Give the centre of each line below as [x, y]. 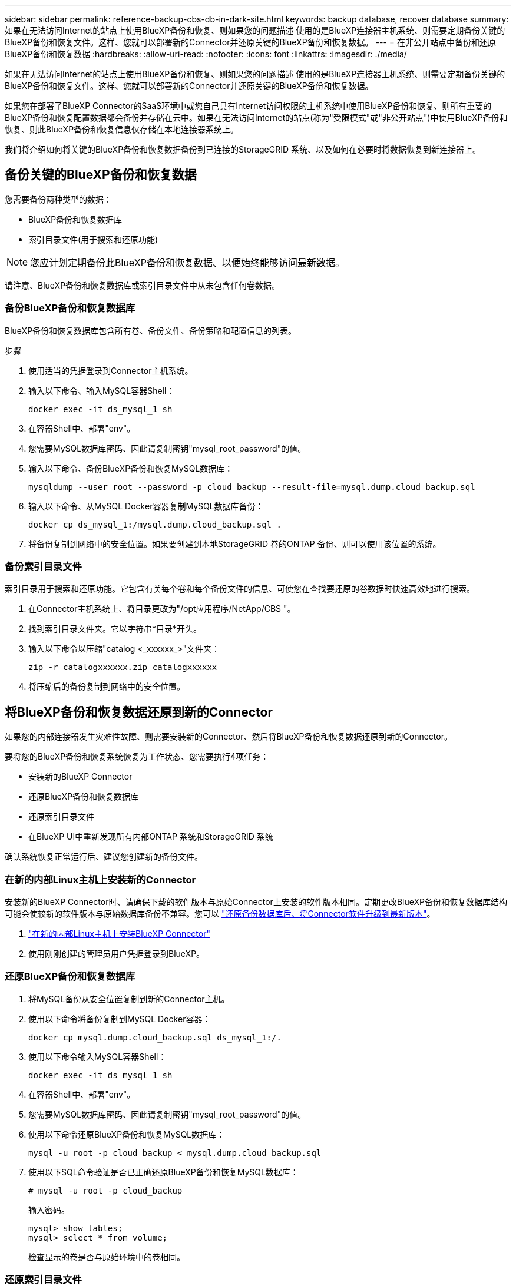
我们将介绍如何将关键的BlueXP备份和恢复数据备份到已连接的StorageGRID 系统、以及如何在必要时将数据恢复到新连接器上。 [243, 149]
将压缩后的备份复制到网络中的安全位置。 [107, 687]
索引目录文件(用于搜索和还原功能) [93, 239]
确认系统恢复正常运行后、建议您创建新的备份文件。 [104, 857]
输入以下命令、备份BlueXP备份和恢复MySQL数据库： [131, 468]
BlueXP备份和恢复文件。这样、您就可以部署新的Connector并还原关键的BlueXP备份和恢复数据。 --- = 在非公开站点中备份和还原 [250, 42]
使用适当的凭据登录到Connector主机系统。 [111, 370]
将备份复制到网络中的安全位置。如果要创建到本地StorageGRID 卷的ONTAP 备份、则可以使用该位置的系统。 [235, 543]
